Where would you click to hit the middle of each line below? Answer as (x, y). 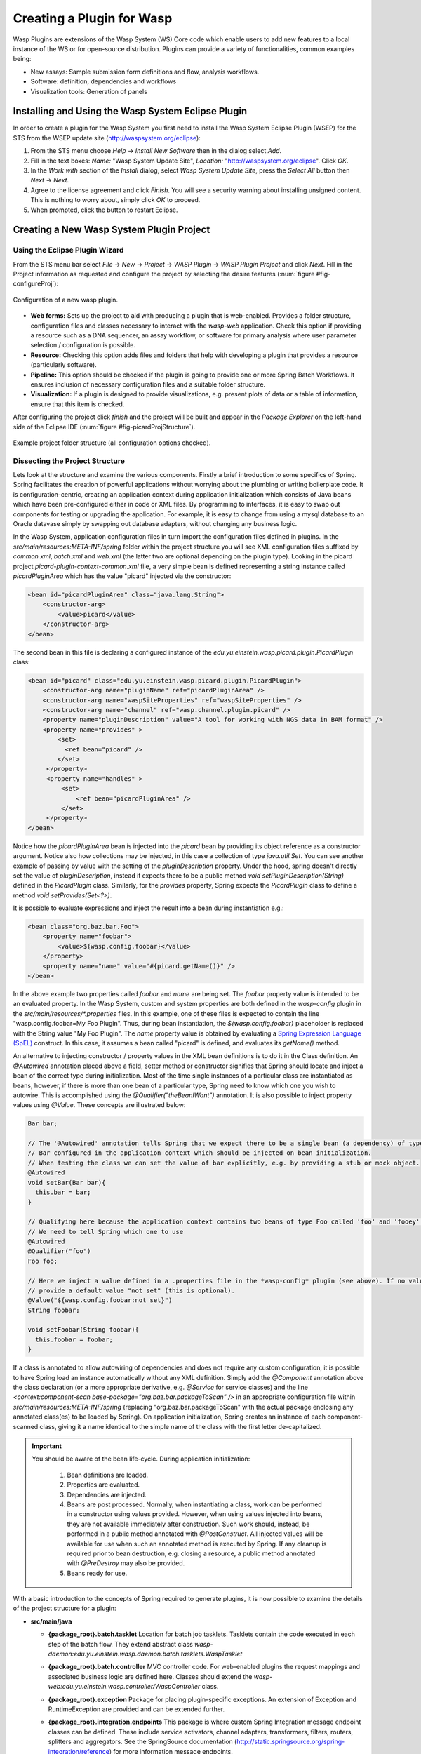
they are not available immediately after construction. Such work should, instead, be (188, 1524)
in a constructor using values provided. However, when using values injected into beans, (195, 1514)
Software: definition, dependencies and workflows (103, 81)
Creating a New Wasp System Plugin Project (112, 230)
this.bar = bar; (63, 1192)
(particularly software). (64, 365)
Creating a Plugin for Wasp (93, 18)
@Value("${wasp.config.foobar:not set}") (100, 1300)
